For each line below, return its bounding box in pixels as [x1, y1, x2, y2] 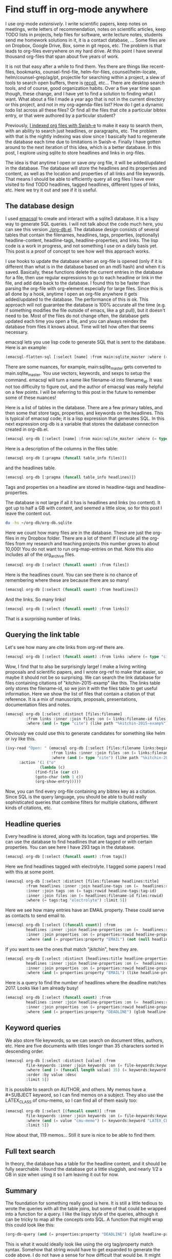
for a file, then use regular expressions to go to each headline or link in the [5, 274, 162, 280]
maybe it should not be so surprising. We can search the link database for [5, 674, 161, 680]
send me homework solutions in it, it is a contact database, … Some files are [5, 37, 166, 43]
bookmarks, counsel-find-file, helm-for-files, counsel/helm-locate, [16, 68, 157, 75]
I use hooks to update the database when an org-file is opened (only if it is [5, 258, 162, 264]
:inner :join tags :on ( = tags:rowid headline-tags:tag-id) [26, 888, 157, 893]
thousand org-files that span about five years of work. [5, 53, 119, 60]
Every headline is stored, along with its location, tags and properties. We [5, 833, 158, 840]
